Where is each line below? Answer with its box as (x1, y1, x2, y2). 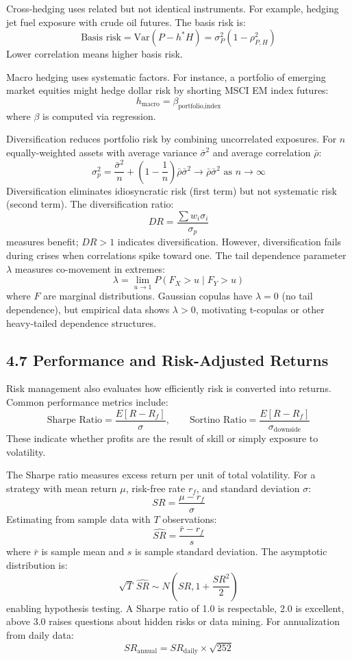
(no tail (281, 289, 313, 303)
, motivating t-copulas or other (195, 302, 325, 317)
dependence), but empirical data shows (6, 302, 170, 317)
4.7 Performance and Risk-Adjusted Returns (6, 349, 329, 370)
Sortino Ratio (189, 415, 247, 426)
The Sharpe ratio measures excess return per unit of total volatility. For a (6, 467, 316, 482)
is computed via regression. (42, 108, 156, 123)
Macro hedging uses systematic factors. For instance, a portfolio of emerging (6, 69, 326, 84)
